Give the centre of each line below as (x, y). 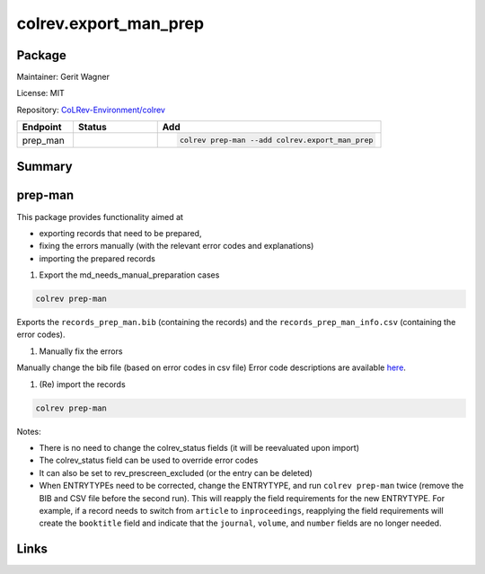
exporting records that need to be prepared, (120, 233)
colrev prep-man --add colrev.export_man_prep (277, 141)
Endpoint (42, 128)
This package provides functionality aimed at (100, 216)
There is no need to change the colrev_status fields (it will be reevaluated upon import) (199, 448)
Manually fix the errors (81, 351)
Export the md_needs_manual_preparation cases (129, 275)
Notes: (29, 431)
